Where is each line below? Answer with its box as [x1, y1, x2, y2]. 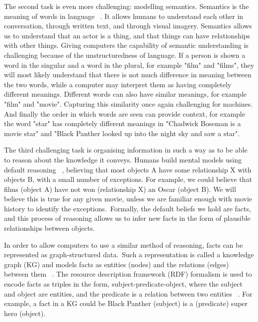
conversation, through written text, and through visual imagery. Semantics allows [4, 20, 252, 31]
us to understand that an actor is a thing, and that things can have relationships [4, 30, 250, 40]
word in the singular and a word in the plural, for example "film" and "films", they [4, 59, 255, 70]
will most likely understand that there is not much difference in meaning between [4, 69, 252, 80]
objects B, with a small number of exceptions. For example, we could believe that [4, 174, 252, 184]
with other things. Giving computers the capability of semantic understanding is [4, 40, 249, 50]
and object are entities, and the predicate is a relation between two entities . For [4, 288, 253, 299]
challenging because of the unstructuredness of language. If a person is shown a [4, 49, 246, 60]
